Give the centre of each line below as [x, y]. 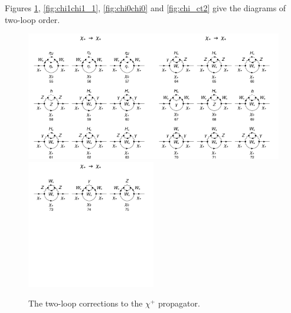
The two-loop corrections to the [86, 303]
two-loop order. [32, 19]
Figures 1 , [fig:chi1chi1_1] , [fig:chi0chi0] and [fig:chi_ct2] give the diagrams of [145, 8]
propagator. [179, 303]
